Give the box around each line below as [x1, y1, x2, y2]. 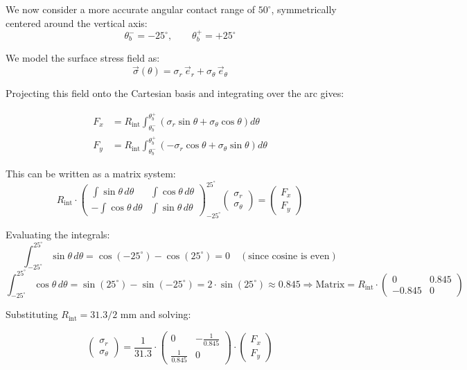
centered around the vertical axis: [6, 15, 148, 30]
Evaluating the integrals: [6, 227, 110, 241]
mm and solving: [120, 307, 191, 321]
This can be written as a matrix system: [6, 166, 176, 181]
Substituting [6, 307, 58, 321]
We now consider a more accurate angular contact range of [6, 2, 255, 16]
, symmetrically [271, 2, 337, 16]
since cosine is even [248, 251, 330, 261]
